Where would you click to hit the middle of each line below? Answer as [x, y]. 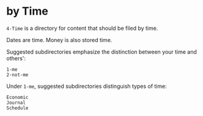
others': [16, 58]
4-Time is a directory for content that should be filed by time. [82, 28]
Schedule [17, 108]
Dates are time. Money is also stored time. [59, 40]
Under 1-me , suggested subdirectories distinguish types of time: [87, 86]
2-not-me [17, 74]
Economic [17, 97]
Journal [16, 103]
